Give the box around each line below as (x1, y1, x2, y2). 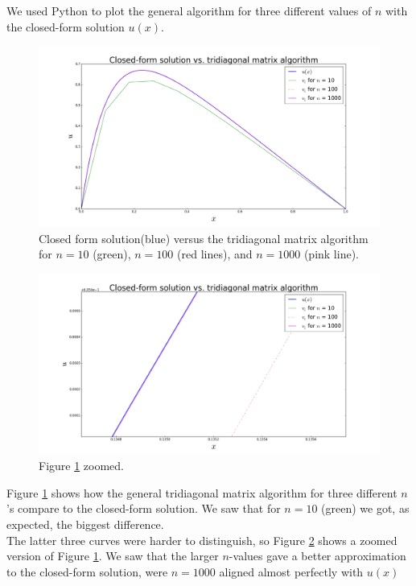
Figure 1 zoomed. (39, 457, 125, 474)
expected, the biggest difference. (6, 516, 164, 532)
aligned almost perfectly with (219, 563, 364, 580)
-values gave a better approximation (229, 547, 406, 564)
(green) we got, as (321, 500, 410, 517)
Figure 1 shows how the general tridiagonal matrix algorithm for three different (6, 484, 397, 501)
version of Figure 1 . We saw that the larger (6, 547, 219, 564)
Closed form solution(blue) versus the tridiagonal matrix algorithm (39, 229, 369, 246)
